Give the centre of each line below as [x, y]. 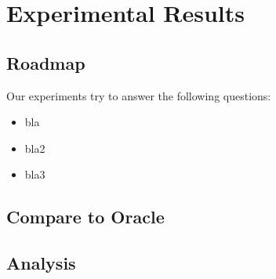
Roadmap [46, 62]
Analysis [41, 263]
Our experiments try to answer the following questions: [139, 95]
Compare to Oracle [85, 217]
